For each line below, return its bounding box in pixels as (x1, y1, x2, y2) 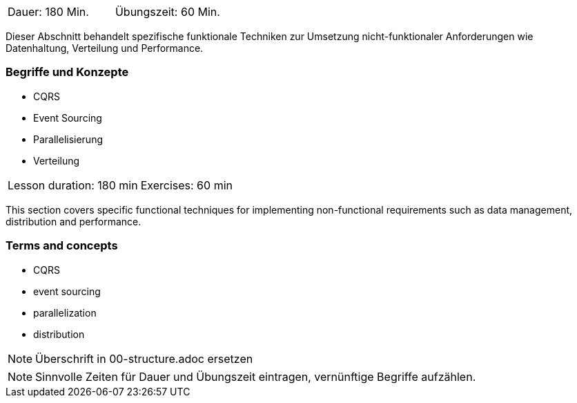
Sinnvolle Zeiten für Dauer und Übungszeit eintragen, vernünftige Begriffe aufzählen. (35, 369, 476, 384)
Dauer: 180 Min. (8, 5, 89, 19)
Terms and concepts (6, 238, 118, 253)
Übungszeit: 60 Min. (115, 5, 220, 19)
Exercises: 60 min (140, 178, 233, 192)
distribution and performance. (6, 215, 141, 227)
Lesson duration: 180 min (8, 178, 138, 192)
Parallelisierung (33, 133, 104, 145)
